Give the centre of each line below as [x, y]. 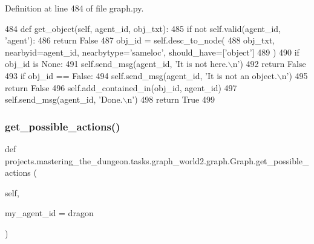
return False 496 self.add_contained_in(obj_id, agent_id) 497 [121, 87]
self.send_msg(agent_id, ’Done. [64, 99]
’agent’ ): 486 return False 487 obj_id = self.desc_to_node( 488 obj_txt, [140, 40]
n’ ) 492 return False [269, 64]
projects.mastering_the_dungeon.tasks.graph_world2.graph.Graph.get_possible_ [157, 160]
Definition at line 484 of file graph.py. [74, 8]
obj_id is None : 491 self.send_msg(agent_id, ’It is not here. [116, 64]
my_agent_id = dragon [49, 213]
